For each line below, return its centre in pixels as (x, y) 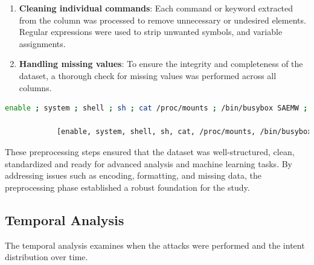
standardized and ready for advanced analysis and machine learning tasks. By (149, 163)
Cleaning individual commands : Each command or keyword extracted (156, 8)
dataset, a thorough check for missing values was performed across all (148, 75)
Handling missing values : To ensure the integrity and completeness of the (161, 64)
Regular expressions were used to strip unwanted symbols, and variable (151, 32)
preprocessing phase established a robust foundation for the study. (127, 187)
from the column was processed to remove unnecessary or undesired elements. (162, 20)
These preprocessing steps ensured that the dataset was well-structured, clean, (150, 151)
